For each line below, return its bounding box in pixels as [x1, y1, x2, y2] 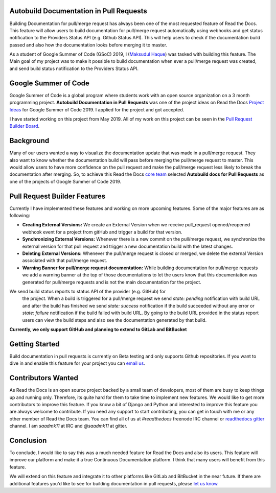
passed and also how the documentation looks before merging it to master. [9, 41, 168, 48]
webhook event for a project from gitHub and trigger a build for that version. [22, 229, 182, 235]
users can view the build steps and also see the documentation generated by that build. [22, 317, 207, 323]
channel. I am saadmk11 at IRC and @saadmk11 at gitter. [9, 423, 128, 429]
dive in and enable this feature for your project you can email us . [9, 360, 145, 366]
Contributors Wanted [9, 373, 79, 383]
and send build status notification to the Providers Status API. [9, 65, 139, 72]
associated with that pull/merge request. [22, 257, 107, 264]
